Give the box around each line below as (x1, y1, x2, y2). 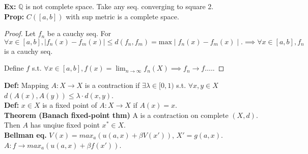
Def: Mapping (4, 79, 49, 90)
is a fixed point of (42, 100, 97, 110)
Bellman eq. (4, 129, 47, 140)
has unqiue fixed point (30, 119, 100, 130)
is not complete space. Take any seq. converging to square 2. (25, 1, 214, 11)
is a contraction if (85, 79, 140, 90)
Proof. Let (4, 28, 36, 39)
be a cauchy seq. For (47, 28, 111, 39)
